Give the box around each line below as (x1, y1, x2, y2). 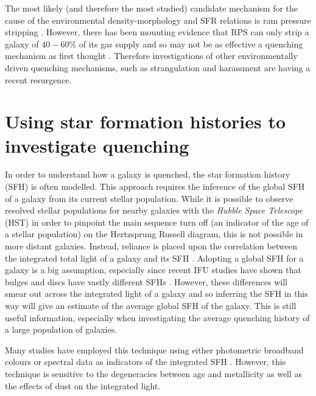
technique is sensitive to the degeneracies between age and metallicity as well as (5, 367, 303, 380)
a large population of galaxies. (5, 323, 118, 336)
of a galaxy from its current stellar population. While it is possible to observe (5, 192, 293, 204)
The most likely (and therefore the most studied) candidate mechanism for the (5, 2, 298, 14)
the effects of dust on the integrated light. (5, 379, 161, 392)
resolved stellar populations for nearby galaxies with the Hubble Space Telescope (5, 204, 303, 217)
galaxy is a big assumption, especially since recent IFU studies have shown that (5, 263, 301, 276)
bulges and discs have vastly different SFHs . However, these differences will (5, 275, 287, 288)
